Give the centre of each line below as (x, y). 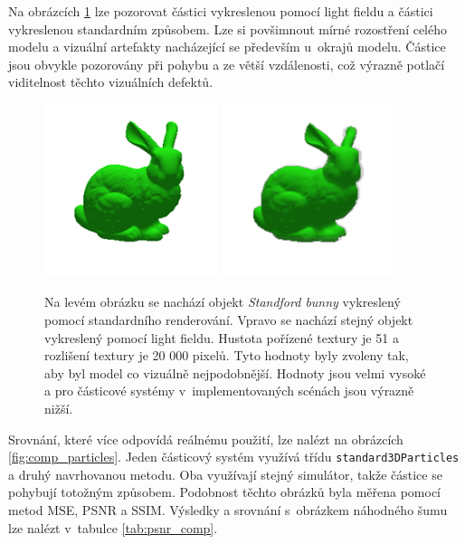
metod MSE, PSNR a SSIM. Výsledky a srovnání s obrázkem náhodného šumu (228, 509)
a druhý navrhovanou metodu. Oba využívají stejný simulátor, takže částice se (225, 474)
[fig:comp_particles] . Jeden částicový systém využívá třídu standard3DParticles (234, 457)
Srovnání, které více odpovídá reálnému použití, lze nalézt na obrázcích (206, 439)
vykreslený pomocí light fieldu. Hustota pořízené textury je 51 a (222, 337)
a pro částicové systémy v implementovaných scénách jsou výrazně (229, 391)
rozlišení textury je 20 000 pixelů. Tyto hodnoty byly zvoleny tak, (227, 355)
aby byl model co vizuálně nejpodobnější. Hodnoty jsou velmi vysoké (235, 372)
